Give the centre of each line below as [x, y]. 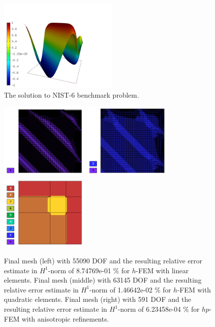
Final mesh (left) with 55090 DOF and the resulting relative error [103, 261]
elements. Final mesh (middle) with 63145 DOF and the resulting [103, 280]
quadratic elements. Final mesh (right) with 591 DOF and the [98, 299]
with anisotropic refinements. [65, 318]
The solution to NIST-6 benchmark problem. [72, 94]
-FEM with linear [162, 270]
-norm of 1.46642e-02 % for [130, 289]
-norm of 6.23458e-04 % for [159, 309]
